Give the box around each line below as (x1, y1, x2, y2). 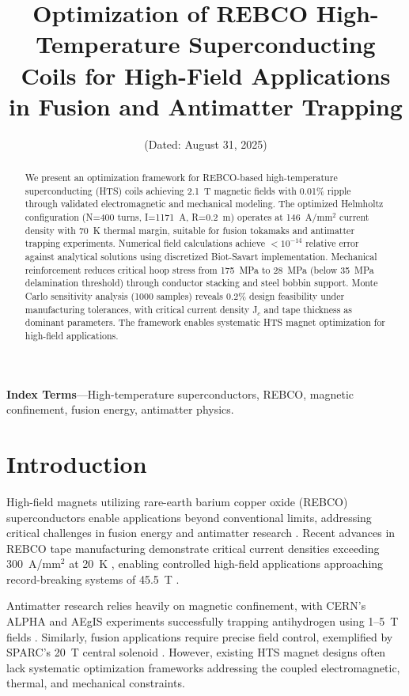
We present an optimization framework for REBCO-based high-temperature (25, 171, 338, 184)
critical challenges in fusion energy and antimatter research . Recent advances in (6, 524, 396, 541)
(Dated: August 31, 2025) (144, 135, 267, 152)
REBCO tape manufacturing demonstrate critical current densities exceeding (6, 539, 380, 556)
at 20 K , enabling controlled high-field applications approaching (69, 555, 384, 572)
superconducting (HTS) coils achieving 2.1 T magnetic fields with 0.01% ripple (25, 183, 351, 197)
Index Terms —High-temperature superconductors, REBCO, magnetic (6, 385, 354, 402)
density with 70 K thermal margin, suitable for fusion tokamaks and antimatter (25, 223, 355, 236)
